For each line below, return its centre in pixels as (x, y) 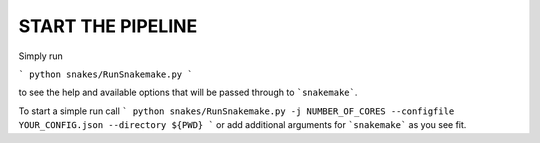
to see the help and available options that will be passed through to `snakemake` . (188, 92)
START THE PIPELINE (108, 26)
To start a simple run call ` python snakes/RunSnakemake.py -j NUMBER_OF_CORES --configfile (236, 111)
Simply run (41, 56)
